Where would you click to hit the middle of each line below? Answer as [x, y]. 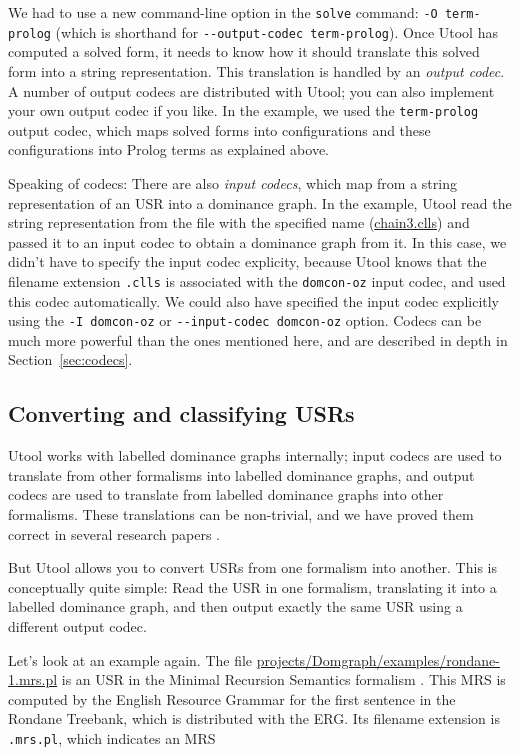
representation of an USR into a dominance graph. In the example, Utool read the [260, 202]
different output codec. [77, 625]
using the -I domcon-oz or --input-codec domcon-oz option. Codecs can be [245, 320]
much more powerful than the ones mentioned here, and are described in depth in [258, 339]
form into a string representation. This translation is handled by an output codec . [256, 70]
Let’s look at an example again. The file [130, 659]
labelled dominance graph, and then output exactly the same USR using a [235, 606]
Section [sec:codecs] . [70, 359]
